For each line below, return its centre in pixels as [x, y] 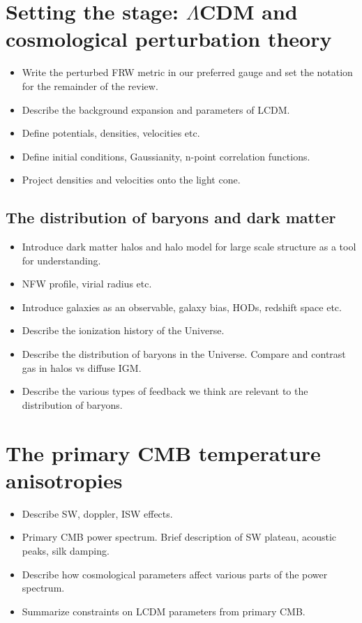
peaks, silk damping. [66, 550]
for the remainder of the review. [90, 85]
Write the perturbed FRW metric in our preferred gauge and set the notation [187, 72]
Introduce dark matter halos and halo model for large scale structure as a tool [189, 247]
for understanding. [61, 260]
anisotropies [64, 480]
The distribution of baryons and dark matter [171, 217]
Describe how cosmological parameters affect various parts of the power [175, 574]
